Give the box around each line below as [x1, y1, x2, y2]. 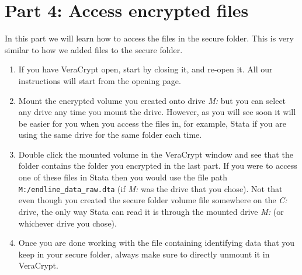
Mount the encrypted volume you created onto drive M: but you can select [18, 94, 286, 106]
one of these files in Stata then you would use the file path [18, 171, 228, 183]
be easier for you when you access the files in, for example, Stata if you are [18, 117, 286, 129]
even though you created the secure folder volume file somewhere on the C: [18, 194, 287, 206]
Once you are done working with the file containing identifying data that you [18, 236, 295, 249]
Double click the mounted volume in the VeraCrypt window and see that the [18, 148, 293, 160]
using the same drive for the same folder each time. [18, 128, 202, 141]
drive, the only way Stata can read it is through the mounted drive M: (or [18, 205, 284, 217]
